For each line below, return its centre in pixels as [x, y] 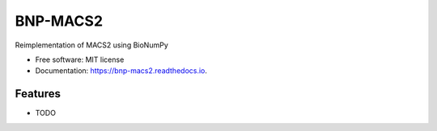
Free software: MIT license [80, 59]
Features [38, 94]
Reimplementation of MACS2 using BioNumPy [92, 45]
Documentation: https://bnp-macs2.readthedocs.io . [121, 71]
